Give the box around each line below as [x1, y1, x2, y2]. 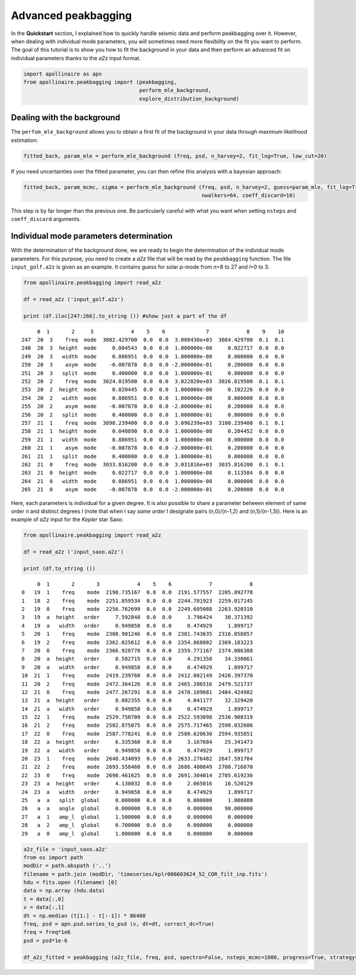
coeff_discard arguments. [11, 216, 81, 223]
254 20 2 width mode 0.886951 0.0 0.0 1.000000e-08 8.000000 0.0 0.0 [21, 395, 285, 401]
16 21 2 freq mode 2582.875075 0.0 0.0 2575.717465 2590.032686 [21, 722, 253, 729]
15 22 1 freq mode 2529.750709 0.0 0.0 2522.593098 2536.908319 [21, 714, 253, 721]
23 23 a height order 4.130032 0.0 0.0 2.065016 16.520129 [21, 780, 253, 787]
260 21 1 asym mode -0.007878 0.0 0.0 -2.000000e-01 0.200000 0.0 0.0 [21, 444, 285, 452]
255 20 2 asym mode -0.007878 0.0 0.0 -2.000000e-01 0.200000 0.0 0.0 [21, 403, 285, 410]
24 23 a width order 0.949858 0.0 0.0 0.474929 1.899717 [21, 788, 253, 796]
